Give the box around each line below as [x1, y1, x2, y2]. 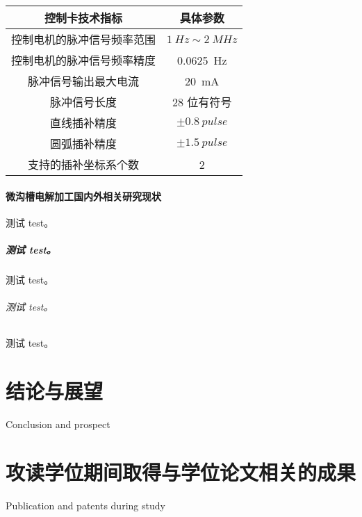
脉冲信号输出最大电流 [28, 73, 140, 89]
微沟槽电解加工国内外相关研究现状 [6, 188, 161, 203]
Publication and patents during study [6, 498, 165, 512]
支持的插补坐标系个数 [28, 156, 140, 172]
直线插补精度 [50, 115, 117, 131]
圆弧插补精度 [50, 136, 117, 151]
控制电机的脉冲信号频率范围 [11, 31, 156, 47]
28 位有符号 [172, 94, 232, 110]
